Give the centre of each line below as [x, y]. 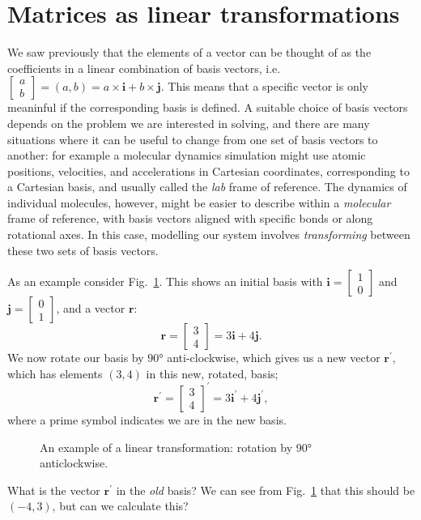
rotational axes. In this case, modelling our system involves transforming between [209, 234]
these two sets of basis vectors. [83, 250]
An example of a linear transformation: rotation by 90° [176, 447]
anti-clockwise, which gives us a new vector [274, 358]
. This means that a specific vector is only [264, 86]
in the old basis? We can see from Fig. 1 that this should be [266, 490]
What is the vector [54, 490]
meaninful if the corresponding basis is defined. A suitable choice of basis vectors [208, 107]
